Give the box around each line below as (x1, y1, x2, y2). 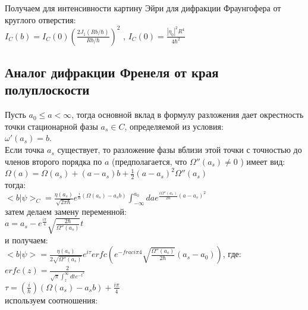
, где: (222, 248, 241, 260)
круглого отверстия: (5, 13, 76, 26)
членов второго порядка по (5, 155, 102, 167)
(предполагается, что (112, 155, 187, 167)
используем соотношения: (5, 293, 98, 306)
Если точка (5, 143, 45, 156)
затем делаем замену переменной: (5, 205, 127, 217)
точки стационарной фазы (5, 120, 98, 132)
